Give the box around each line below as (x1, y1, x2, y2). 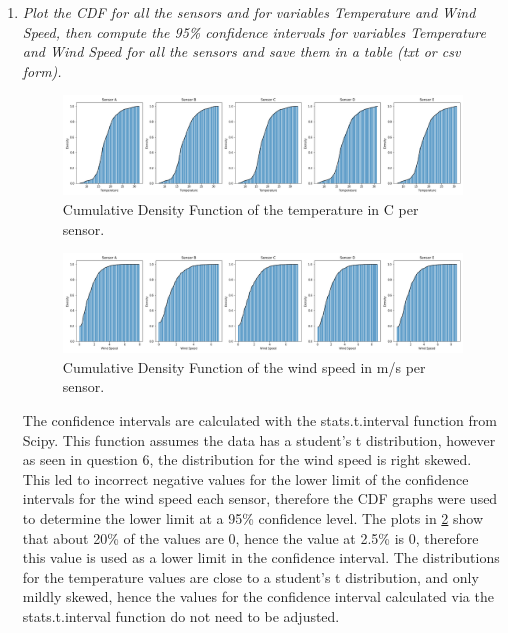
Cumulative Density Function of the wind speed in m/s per (62, 356, 426, 377)
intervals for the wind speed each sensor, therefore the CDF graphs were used (22, 488, 498, 509)
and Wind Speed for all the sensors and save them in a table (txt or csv (22, 41, 461, 62)
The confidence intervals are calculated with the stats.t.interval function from (22, 410, 497, 431)
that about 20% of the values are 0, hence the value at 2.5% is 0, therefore (22, 527, 479, 548)
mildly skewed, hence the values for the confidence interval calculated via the (22, 586, 494, 607)
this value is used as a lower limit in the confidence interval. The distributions (22, 547, 500, 568)
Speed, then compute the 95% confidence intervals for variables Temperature (22, 21, 486, 42)
